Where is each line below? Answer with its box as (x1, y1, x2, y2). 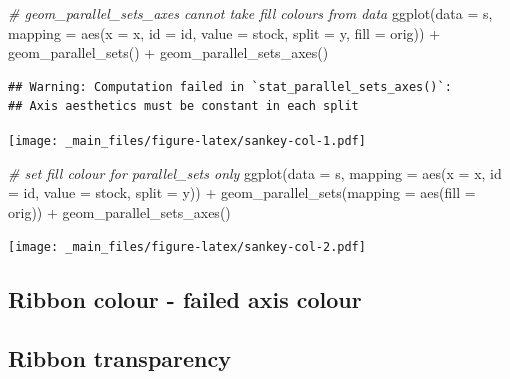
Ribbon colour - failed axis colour (8, 284, 362, 315)
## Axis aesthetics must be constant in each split (8, 99, 359, 114)
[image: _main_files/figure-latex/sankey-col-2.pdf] (8, 240, 366, 255)
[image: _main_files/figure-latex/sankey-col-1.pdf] (8, 133, 366, 148)
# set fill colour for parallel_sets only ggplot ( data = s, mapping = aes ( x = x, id (8, 162, 502, 183)
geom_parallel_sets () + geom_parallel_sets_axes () (8, 42, 329, 63)
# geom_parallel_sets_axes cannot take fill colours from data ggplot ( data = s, (8, 3, 493, 23)
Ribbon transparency (8, 343, 231, 374)
